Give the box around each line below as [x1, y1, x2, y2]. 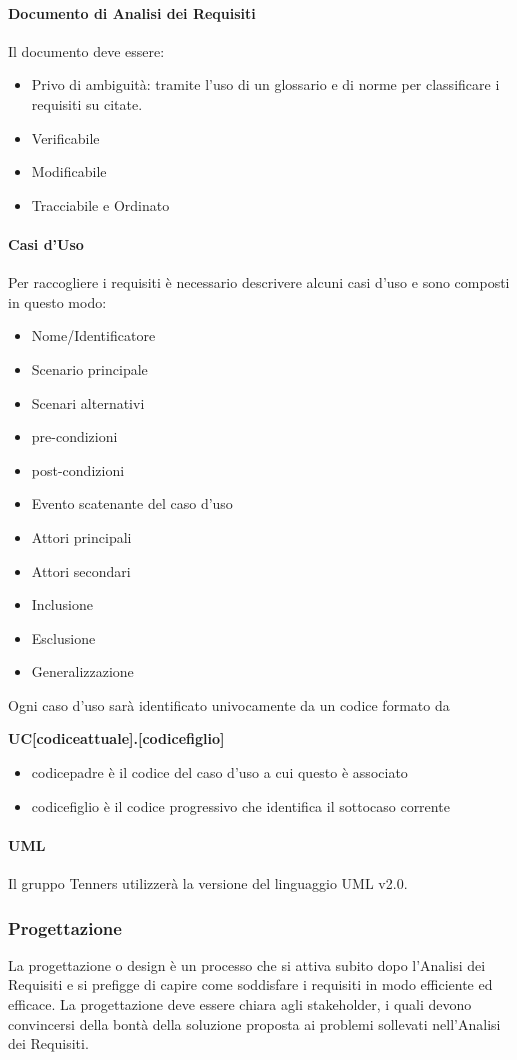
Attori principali [31, 526, 132, 547]
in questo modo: [8, 291, 107, 312]
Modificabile [31, 161, 107, 182]
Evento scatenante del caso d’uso [31, 493, 233, 514]
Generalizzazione [31, 661, 134, 682]
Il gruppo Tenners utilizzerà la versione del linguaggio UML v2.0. [8, 873, 408, 894]
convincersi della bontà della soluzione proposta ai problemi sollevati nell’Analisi [8, 1013, 501, 1034]
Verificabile [31, 127, 100, 148]
